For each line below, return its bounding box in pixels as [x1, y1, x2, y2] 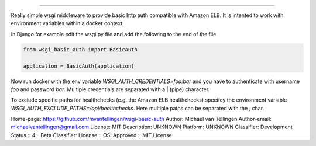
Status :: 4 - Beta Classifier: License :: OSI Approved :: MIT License [11, 131, 172, 138]
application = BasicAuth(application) [23, 62, 135, 69]
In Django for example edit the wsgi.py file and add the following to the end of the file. [11, 30, 218, 37]
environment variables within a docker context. [11, 20, 124, 27]
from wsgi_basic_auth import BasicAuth [23, 46, 138, 53]
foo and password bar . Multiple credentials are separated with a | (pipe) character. [11, 85, 210, 93]
